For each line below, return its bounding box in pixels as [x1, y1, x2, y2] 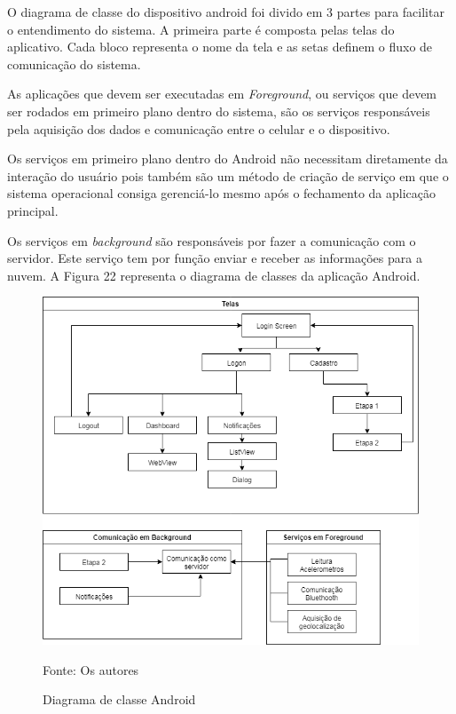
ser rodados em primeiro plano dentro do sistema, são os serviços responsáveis [7, 101, 430, 120]
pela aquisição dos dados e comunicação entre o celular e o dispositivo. [7, 119, 390, 138]
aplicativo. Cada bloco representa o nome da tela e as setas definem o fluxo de [7, 37, 433, 56]
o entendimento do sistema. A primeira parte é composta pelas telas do [7, 20, 395, 38]
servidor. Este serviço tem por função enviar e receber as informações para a [7, 249, 422, 267]
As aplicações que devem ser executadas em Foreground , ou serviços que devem [7, 84, 437, 103]
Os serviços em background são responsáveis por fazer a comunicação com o [7, 231, 416, 250]
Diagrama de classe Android [43, 690, 196, 709]
